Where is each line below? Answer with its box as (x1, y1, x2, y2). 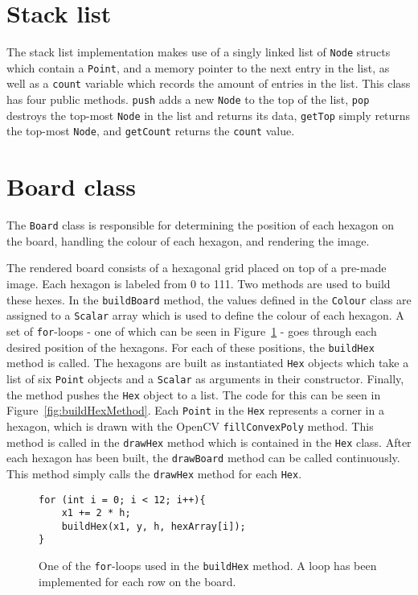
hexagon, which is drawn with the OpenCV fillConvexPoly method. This (6, 417, 374, 434)
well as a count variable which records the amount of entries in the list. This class (6, 75, 411, 92)
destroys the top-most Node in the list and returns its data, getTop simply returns (6, 106, 411, 123)
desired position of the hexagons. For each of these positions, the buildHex (6, 338, 375, 355)
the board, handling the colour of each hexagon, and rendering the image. (6, 232, 370, 249)
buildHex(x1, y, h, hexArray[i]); (61, 520, 246, 532)
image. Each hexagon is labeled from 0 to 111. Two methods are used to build (6, 275, 391, 292)
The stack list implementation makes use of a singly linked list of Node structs (6, 43, 391, 60)
